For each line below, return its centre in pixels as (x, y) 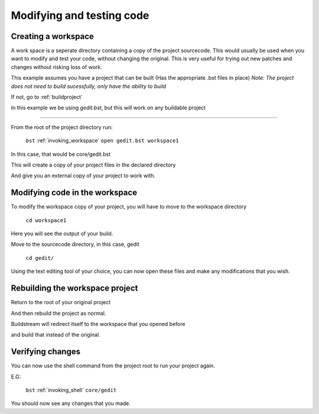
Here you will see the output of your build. (62, 234)
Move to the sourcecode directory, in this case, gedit (75, 245)
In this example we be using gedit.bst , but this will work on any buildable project (108, 108)
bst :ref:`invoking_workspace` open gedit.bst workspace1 (102, 141)
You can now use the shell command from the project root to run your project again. (113, 366)
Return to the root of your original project (61, 302)
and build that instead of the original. (56, 335)
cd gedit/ (40, 258)
